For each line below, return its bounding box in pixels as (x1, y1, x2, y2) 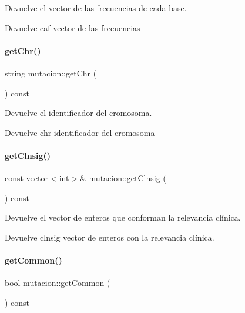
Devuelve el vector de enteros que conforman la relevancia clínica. (5, 211, 241, 224)
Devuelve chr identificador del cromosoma (5, 126, 155, 138)
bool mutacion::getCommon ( (5, 277, 110, 289)
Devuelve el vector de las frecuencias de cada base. (5, 2, 187, 14)
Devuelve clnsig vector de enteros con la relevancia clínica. (5, 231, 214, 243)
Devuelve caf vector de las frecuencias (5, 21, 140, 34)
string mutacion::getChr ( (5, 66, 97, 79)
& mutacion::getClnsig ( (80, 172, 166, 184)
